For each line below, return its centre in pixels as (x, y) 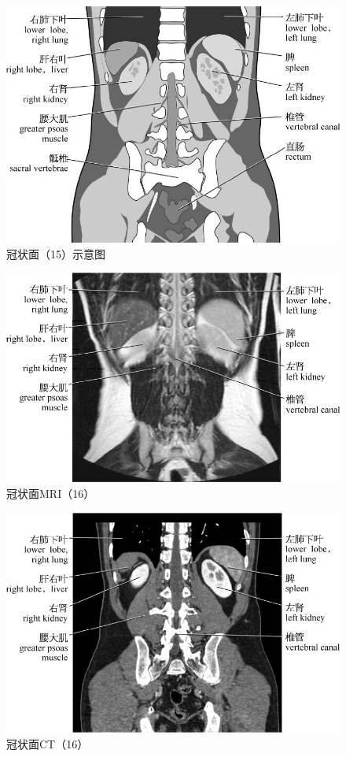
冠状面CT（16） (48, 744)
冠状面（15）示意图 (56, 253)
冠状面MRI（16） (51, 493)
